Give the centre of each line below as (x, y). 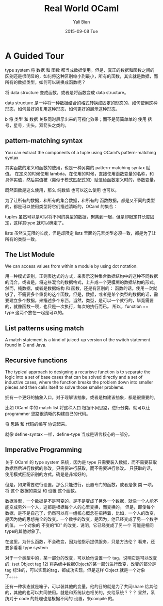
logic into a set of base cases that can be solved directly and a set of (74, 377)
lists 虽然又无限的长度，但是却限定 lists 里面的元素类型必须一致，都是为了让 (81, 233)
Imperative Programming (43, 450)
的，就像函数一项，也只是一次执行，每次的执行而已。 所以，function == (77, 306)
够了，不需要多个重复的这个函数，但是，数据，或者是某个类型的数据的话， (79, 294)
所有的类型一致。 (22, 239)
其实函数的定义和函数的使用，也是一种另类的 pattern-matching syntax (75, 167)
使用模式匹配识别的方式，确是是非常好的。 (48, 474)
